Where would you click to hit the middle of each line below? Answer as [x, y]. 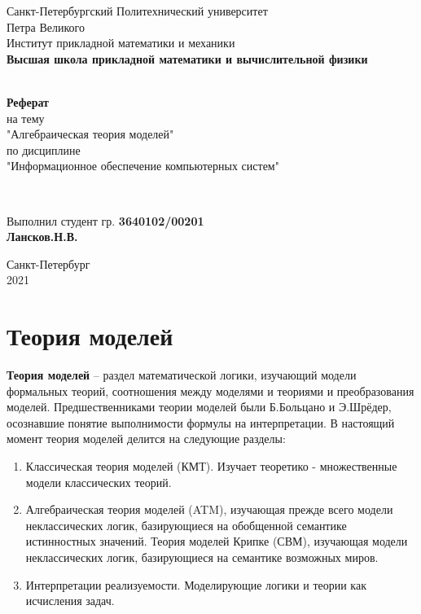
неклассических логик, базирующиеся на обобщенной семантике [186, 525]
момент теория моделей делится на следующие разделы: [146, 439]
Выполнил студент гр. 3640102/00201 [105, 220]
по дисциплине [44, 149]
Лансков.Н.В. [42, 237]
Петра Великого [46, 26]
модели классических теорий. [99, 482]
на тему [26, 118]
